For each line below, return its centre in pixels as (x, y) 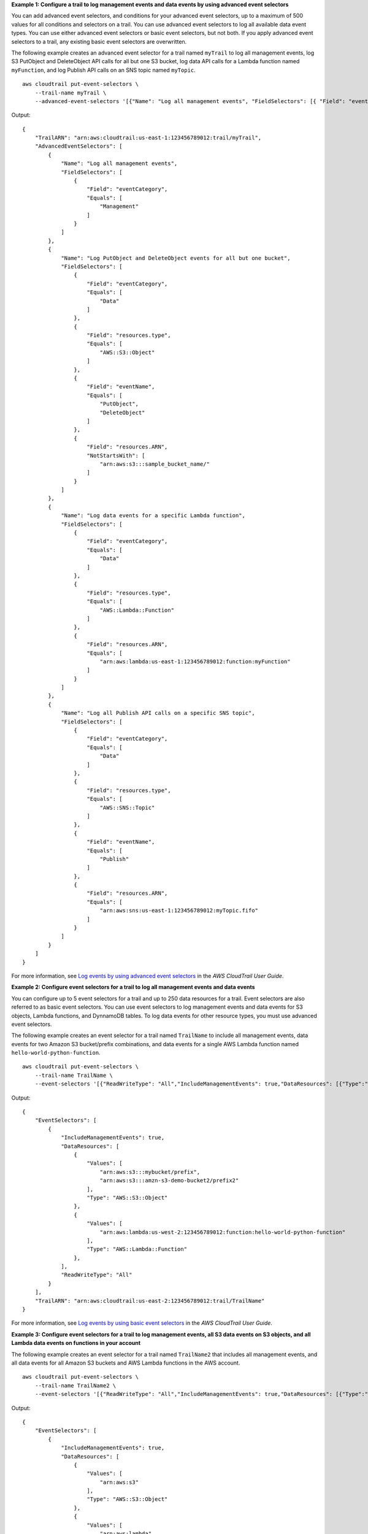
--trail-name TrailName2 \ (75, 1386)
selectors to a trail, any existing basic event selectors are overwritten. (99, 41)
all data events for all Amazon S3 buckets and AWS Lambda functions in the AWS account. (126, 1363)
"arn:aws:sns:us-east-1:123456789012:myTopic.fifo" (179, 911)
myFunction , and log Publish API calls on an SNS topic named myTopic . (103, 70)
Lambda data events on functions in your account (76, 1343)
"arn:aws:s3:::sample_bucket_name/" (155, 464)
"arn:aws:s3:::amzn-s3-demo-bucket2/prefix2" (169, 1181)
